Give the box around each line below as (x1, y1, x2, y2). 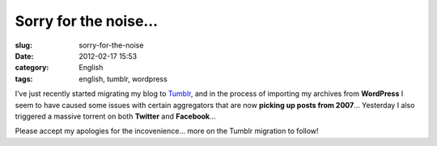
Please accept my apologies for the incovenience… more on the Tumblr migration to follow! (15, 126, 319, 136)
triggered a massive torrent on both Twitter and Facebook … (15, 111, 216, 121)
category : (15, 63, 49, 73)
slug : (15, 40, 32, 50)
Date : (15, 51, 34, 60)
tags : (15, 73, 33, 84)
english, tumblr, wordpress (78, 73, 168, 84)
